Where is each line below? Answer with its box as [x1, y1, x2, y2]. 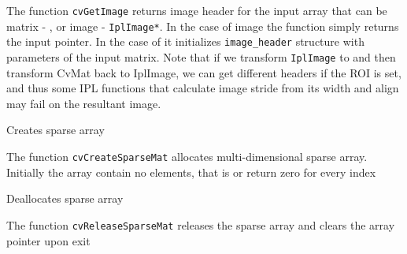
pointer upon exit [6, 232, 91, 248]
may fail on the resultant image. [6, 95, 161, 111]
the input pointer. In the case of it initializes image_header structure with [6, 33, 364, 50]
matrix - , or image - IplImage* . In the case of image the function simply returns [6, 17, 399, 34]
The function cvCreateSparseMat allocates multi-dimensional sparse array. [6, 148, 368, 164]
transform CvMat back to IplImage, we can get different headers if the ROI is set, [6, 64, 401, 80]
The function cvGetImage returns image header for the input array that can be [6, 2, 387, 18]
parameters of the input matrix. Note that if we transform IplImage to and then [6, 48, 396, 65]
